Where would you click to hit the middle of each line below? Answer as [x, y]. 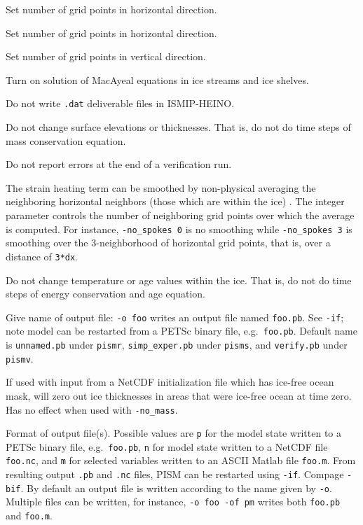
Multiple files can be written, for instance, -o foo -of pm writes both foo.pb [173, 502]
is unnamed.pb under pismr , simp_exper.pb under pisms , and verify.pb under [177, 344]
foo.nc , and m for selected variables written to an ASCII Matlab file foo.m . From [181, 460]
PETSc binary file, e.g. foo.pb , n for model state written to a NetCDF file [167, 446]
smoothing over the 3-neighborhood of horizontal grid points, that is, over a [168, 243]
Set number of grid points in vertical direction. [106, 56]
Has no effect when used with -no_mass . [92, 409]
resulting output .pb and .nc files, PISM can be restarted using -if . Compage [175, 474]
